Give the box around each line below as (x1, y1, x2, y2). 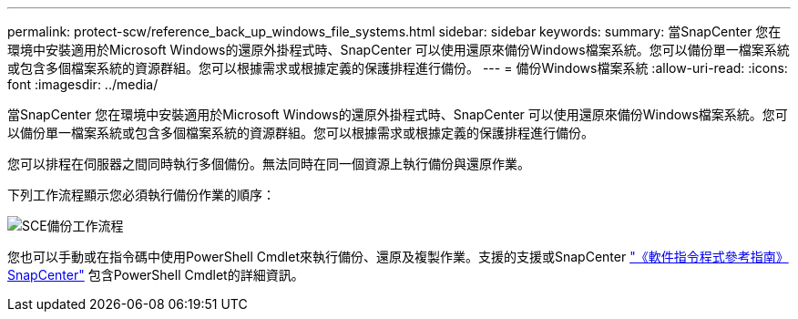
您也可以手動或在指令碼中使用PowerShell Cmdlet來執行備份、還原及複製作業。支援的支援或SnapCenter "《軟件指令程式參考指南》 (7, 249, 789, 264)
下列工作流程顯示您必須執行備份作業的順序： (7, 187, 275, 202)
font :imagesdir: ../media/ (7, 77, 159, 92)
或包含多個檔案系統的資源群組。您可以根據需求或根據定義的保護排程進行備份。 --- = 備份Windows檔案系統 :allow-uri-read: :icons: (7, 60, 788, 76)
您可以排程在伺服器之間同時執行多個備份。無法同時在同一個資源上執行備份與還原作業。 (7, 156, 530, 171)
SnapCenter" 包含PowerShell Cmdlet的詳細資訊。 (7, 267, 304, 283)
